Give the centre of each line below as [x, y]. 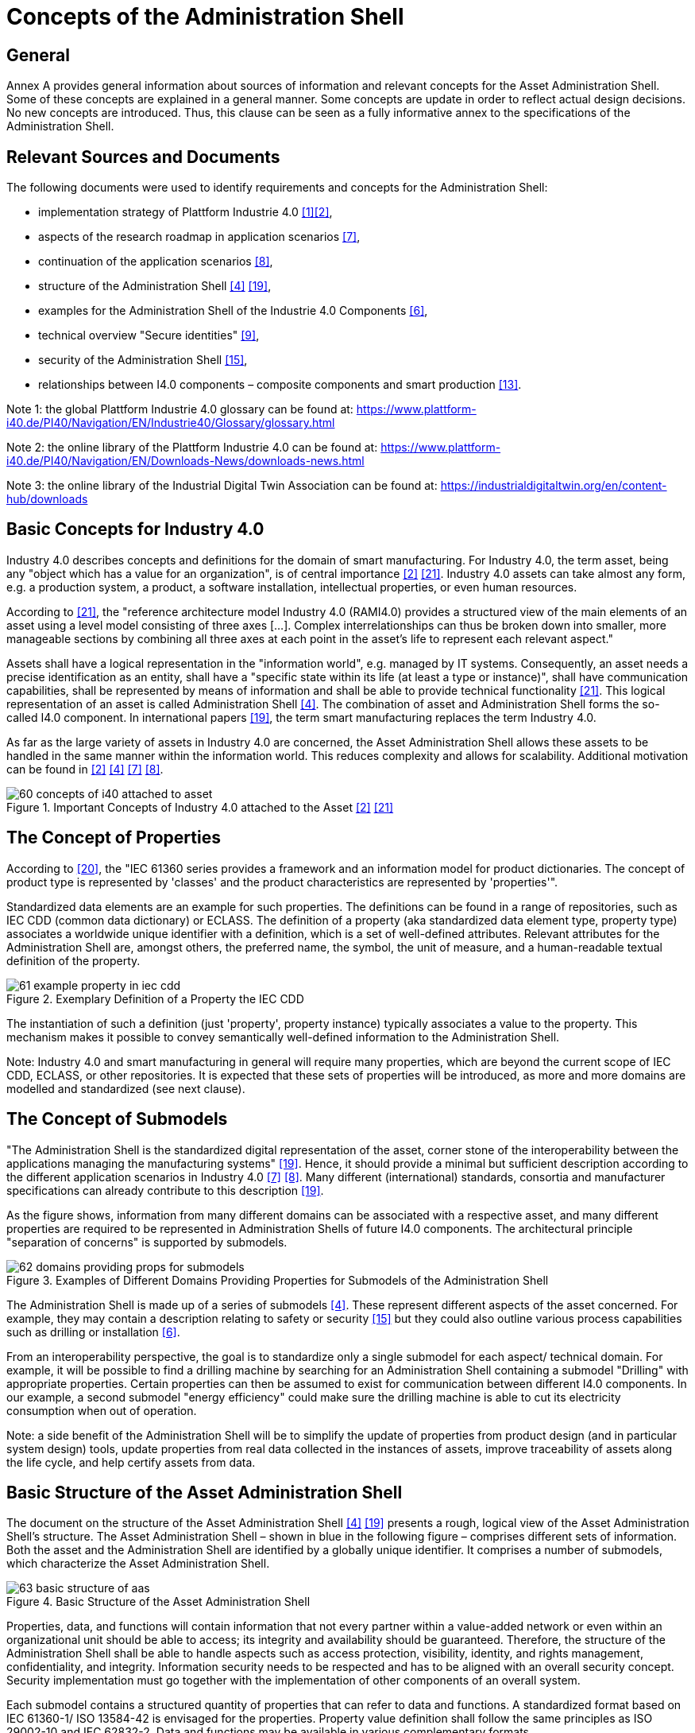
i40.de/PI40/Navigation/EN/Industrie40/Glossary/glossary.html [171, 423]
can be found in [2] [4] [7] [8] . [85, 769]
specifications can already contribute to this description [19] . [165, 1190]
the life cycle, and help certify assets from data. [131, 1462]
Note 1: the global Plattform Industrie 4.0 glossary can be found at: [180, 409]
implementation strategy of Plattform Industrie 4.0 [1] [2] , [185, 212]
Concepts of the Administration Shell [205, 17]
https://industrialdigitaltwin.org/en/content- [554, 486]
